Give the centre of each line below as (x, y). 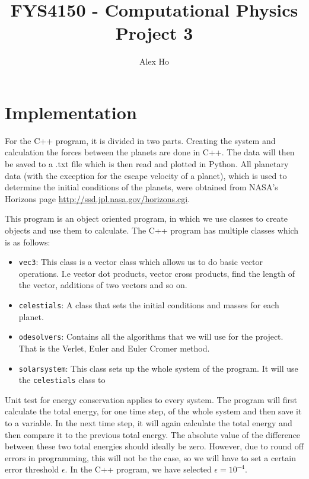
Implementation (71, 112)
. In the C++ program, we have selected (138, 469)
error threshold (32, 469)
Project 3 (154, 33)
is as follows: (28, 242)
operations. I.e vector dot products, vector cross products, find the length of (157, 273)
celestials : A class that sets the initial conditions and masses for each (149, 305)
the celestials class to (62, 380)
